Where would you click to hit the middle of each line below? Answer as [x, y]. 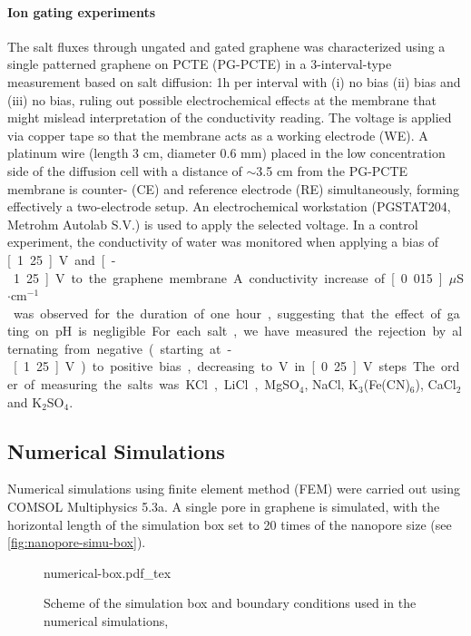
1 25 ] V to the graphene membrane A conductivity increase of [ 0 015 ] [228, 277]
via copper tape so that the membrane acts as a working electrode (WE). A [218, 135]
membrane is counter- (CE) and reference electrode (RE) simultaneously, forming [234, 188]
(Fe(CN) [387, 384]
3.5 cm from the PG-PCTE [332, 170]
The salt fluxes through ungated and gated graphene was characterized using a [226, 46]
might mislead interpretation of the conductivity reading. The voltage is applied [230, 117]
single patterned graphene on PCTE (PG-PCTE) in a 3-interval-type [200, 64]
